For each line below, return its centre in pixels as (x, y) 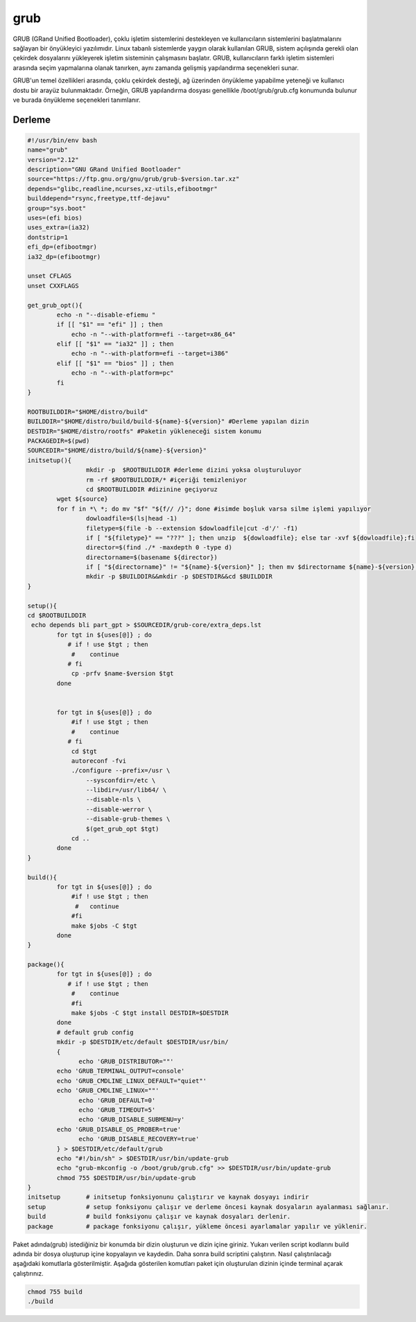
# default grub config (95, 1032)
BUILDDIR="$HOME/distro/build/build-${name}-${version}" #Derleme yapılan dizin (168, 422)
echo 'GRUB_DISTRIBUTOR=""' (126, 1061)
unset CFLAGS (50, 276)
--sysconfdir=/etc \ (121, 780)
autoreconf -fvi (99, 761)
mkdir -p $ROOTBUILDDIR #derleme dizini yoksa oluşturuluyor (193, 470)
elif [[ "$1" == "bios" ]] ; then (115, 363)
